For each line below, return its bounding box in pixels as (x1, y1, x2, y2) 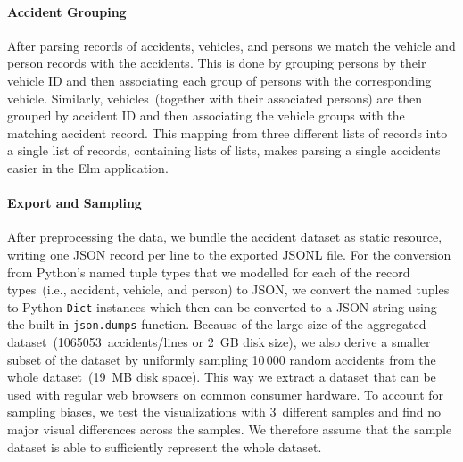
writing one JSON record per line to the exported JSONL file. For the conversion (7, 244, 451, 263)
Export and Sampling (7, 194, 142, 212)
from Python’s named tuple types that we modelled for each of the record (7, 262, 410, 281)
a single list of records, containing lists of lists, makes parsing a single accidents (7, 141, 441, 160)
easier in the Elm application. (7, 158, 169, 177)
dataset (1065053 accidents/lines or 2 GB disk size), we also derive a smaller (7, 333, 431, 351)
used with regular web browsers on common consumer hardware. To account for (7, 384, 444, 403)
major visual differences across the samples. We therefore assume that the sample (7, 420, 452, 438)
